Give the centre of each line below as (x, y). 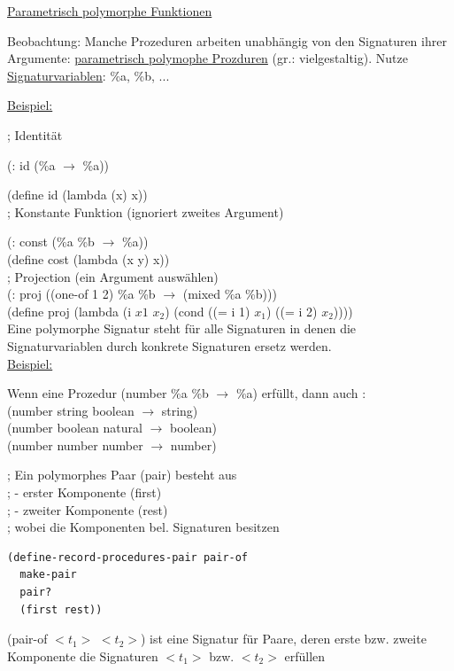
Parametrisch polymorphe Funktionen (110, 11)
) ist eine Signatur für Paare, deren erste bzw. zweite (284, 639)
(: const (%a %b (51, 242)
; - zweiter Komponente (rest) (88, 509)
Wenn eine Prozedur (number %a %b (108, 393)
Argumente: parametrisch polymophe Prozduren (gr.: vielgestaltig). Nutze (208, 58)
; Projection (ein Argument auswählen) (113, 276)
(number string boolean (71, 410)
